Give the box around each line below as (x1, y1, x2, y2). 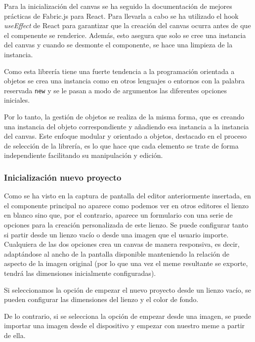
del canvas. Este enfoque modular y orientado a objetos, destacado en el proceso (4, 131, 247, 141)
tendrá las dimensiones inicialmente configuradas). (4, 267, 156, 278)
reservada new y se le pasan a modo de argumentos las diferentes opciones (4, 85, 227, 95)
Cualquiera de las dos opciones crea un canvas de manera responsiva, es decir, (4, 239, 240, 249)
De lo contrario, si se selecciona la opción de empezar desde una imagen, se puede (4, 310, 251, 321)
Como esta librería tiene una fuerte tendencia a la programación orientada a (4, 66, 235, 76)
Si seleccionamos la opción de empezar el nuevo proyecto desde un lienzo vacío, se (4, 284, 252, 295)
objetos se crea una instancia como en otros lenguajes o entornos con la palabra (4, 76, 245, 86)
